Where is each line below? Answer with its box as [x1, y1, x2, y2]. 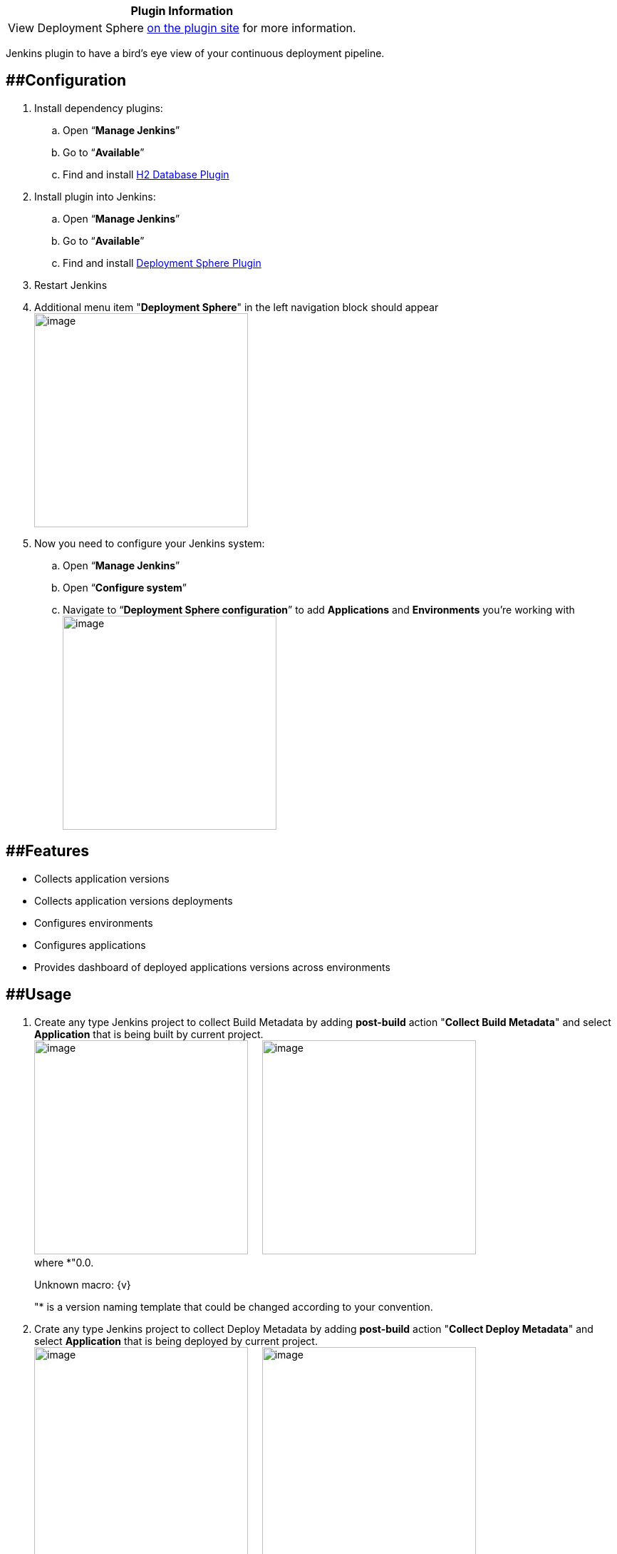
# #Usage [6, 985, 72, 1004]
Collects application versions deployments [34, 894, 233, 907]
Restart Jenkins [34, 278, 108, 291]
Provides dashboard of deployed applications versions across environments [34, 960, 390, 973]
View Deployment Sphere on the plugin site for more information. [8, 21, 356, 35]
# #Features [6, 842, 89, 860]
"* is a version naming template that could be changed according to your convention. [34, 1300, 433, 1313]
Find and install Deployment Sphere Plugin [63, 256, 261, 269]
